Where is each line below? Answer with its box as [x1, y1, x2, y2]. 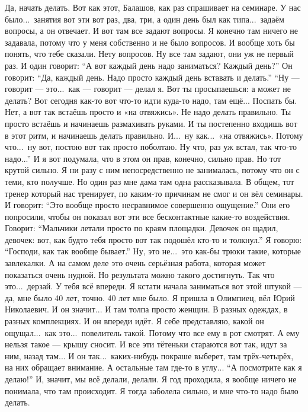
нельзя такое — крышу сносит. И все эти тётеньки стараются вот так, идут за [5, 338, 287, 350]
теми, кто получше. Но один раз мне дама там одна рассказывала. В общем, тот [5, 175, 294, 187]
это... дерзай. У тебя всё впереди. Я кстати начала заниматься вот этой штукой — [5, 280, 302, 292]
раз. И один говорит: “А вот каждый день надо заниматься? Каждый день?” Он [5, 59, 293, 71]
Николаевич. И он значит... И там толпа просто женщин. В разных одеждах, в [5, 303, 288, 315]
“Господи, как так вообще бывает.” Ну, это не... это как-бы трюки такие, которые [5, 245, 301, 257]
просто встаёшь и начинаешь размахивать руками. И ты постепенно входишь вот [5, 117, 297, 129]
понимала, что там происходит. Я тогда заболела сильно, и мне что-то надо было [5, 384, 299, 397]
